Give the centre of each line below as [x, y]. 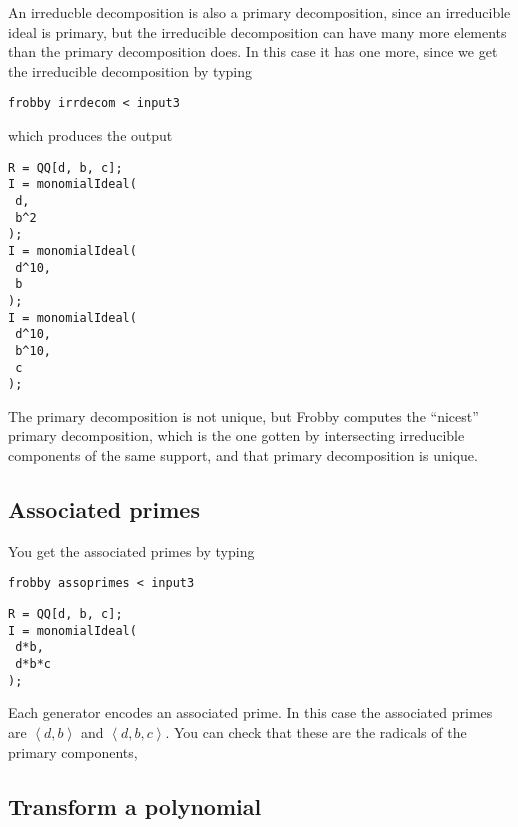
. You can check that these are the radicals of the [316, 731]
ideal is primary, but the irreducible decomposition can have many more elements [257, 31]
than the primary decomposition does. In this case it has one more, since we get [253, 51]
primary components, [73, 751]
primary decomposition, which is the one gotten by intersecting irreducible [236, 435]
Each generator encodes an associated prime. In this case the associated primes [250, 712]
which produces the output [90, 135]
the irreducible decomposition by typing [130, 70]
